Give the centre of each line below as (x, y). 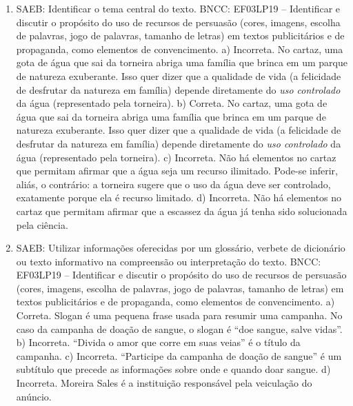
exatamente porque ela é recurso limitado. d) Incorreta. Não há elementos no (179, 197)
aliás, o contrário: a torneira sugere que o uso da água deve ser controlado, (173, 184)
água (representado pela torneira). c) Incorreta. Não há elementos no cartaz (176, 157)
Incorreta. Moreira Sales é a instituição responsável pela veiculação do (164, 383)
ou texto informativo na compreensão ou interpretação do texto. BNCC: (169, 261)
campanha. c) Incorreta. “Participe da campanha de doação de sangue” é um (179, 355)
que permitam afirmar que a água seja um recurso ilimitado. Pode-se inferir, (177, 171)
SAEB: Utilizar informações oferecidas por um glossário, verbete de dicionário (181, 248)
